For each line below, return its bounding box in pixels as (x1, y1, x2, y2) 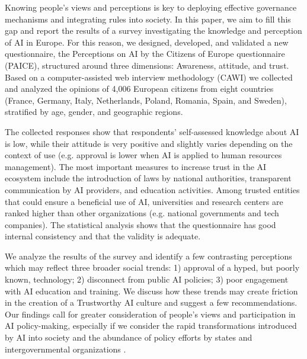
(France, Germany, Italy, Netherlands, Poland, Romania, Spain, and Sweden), (5, 94, 287, 106)
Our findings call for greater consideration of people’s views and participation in (5, 307, 296, 320)
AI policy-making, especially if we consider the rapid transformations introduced (5, 319, 297, 332)
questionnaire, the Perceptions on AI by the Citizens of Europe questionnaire (5, 47, 285, 60)
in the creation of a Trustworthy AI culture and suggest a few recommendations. (5, 296, 298, 309)
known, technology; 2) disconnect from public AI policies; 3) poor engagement (5, 273, 289, 286)
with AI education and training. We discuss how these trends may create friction (5, 284, 298, 297)
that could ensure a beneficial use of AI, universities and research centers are (5, 195, 283, 207)
